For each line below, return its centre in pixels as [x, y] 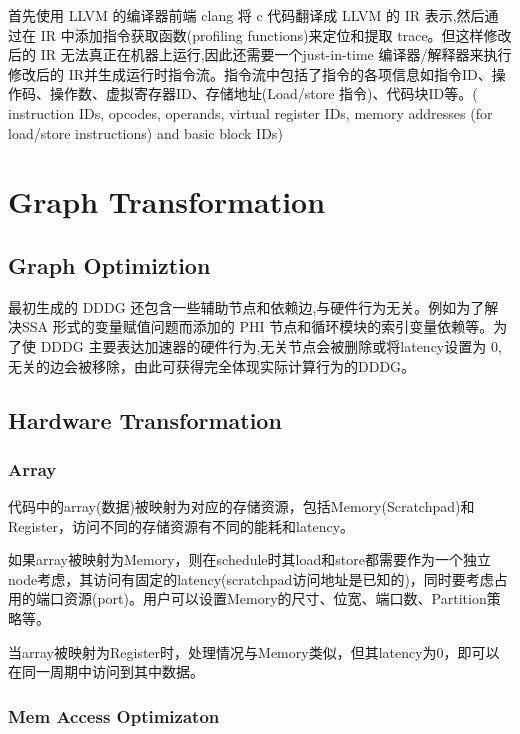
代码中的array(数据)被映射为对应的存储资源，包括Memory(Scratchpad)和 [241, 506]
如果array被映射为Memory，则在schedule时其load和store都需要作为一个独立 [249, 559]
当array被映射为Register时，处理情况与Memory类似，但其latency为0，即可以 [254, 651]
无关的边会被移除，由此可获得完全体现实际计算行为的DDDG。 [212, 365]
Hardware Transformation [145, 419]
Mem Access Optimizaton [114, 715]
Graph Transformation [167, 201]
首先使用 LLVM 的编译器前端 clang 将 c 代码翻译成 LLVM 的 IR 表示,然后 [246, 15]
